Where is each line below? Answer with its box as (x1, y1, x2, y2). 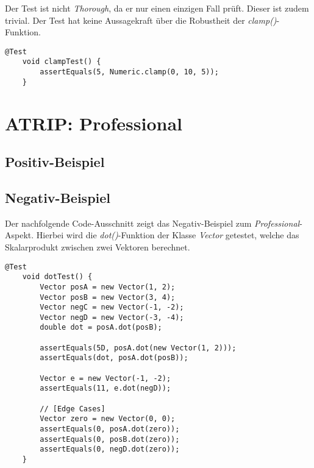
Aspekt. (5, 229, 34, 241)
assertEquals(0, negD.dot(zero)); (40, 445, 180, 454)
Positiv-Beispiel (5, 152, 105, 171)
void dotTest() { (22, 272, 93, 282)
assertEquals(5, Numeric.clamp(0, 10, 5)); (40, 68, 219, 77)
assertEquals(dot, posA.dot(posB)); (40, 353, 188, 363)
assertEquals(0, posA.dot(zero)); (40, 425, 180, 434)
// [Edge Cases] (40, 404, 105, 413)
